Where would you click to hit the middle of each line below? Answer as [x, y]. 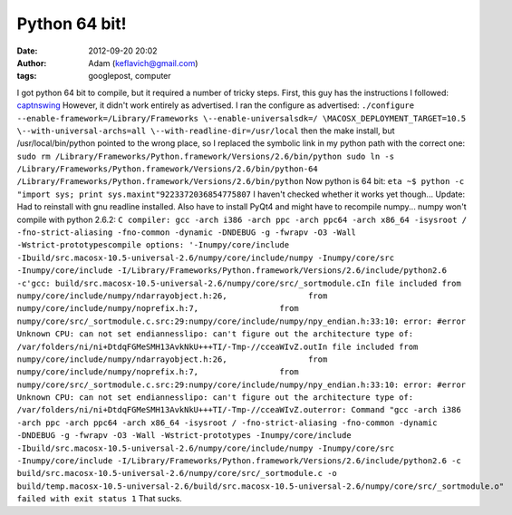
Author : [32, 63]
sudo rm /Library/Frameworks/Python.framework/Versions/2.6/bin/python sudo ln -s [205, 156]
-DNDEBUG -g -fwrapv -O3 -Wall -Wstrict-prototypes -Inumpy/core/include [184, 436]
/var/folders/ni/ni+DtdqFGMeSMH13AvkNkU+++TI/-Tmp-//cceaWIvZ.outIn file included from [217, 346]
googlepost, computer [130, 76]
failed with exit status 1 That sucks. [100, 499]
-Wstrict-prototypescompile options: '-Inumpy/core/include [153, 245]
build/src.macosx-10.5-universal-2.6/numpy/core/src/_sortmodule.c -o [177, 473]
